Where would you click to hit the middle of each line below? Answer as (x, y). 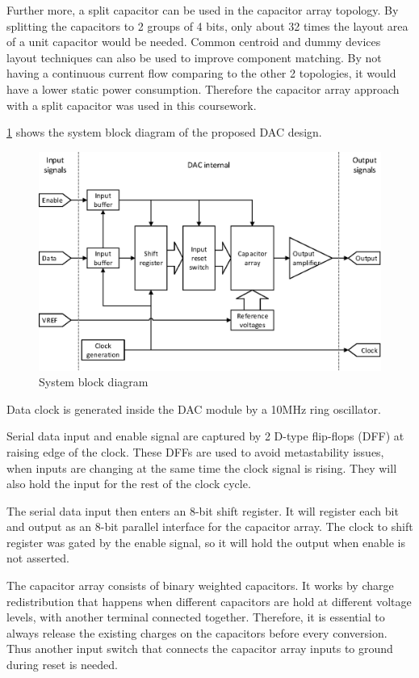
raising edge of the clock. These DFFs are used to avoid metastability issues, (195, 451)
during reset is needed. (62, 665)
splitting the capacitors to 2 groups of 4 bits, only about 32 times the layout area (207, 25)
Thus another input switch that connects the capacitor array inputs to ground (200, 649)
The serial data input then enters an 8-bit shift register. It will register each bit (203, 510)
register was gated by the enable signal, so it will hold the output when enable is (206, 542)
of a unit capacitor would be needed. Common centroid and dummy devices (194, 42)
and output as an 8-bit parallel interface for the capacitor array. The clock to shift (210, 526)
